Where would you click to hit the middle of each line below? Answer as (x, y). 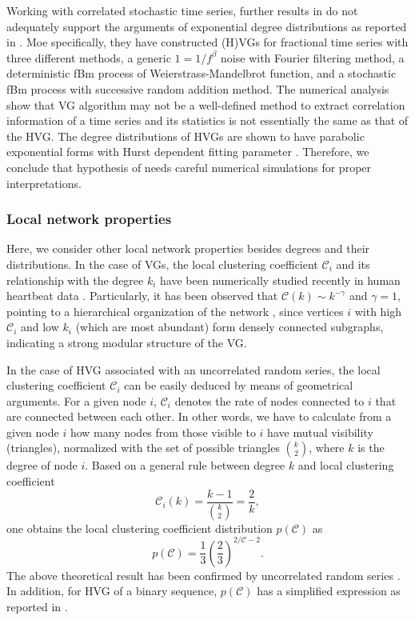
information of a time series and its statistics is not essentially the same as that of (207, 120)
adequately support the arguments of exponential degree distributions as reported (207, 26)
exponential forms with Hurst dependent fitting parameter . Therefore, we (188, 152)
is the (371, 448)
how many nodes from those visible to (163, 432)
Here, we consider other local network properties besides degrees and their (188, 248)
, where (327, 448)
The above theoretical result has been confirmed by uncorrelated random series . (204, 575)
